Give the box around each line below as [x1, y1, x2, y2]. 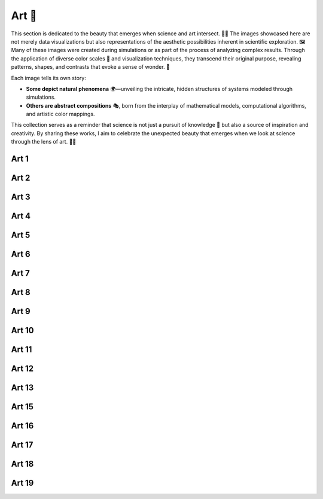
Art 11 [11, 345, 32, 355]
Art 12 [11, 364, 34, 374]
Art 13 [11, 383, 34, 393]
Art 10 [11, 325, 34, 336]
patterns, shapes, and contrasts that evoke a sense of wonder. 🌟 [11, 63, 170, 71]
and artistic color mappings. [26, 111, 95, 118]
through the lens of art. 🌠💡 [11, 138, 77, 145]
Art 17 [11, 440, 33, 450]
